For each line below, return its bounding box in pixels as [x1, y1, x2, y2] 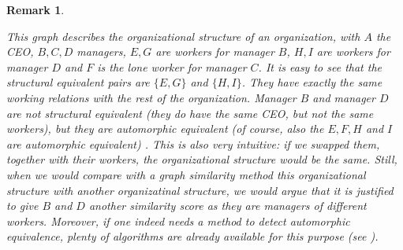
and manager [312, 89, 375, 105]
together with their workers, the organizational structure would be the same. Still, [6, 151, 397, 167]
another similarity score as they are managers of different [88, 197, 367, 214]
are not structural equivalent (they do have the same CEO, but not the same [6, 105, 374, 121]
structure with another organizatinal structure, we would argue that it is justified [6, 182, 394, 198]
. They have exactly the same [241, 74, 382, 90]
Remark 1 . [6, 2, 65, 17]
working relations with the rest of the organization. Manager [6, 89, 297, 105]
